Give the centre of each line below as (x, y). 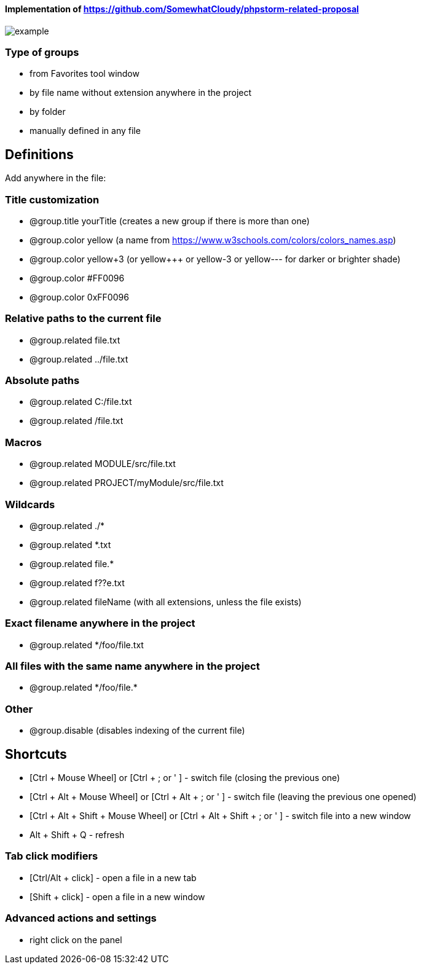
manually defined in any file (85, 131)
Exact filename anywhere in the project (100, 623)
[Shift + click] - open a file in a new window (117, 896)
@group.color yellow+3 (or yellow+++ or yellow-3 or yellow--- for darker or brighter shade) (215, 259)
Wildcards (30, 504)
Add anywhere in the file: (56, 178)
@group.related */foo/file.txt (87, 645)
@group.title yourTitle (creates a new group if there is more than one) (170, 221)
